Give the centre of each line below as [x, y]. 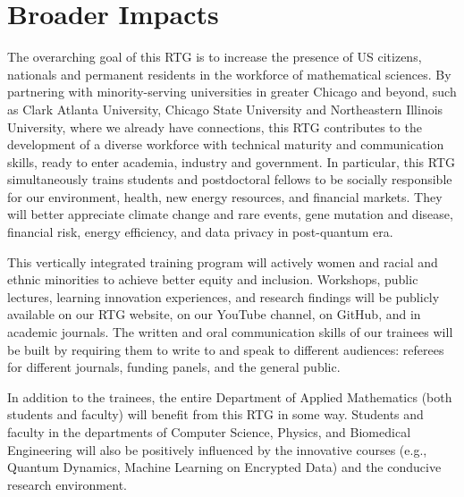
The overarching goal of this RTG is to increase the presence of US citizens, [215, 57]
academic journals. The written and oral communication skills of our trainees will [230, 332]
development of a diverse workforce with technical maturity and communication [226, 144]
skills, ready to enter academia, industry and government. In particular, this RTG [231, 161]
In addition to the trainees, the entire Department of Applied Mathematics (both [230, 396]
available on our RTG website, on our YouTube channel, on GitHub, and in [214, 314]
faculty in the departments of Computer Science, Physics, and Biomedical [209, 432]
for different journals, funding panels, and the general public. [174, 367]
